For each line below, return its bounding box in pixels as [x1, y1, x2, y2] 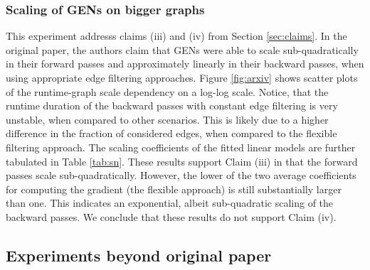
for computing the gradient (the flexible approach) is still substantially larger [6, 181, 342, 196]
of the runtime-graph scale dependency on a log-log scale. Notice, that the [6, 84, 329, 99]
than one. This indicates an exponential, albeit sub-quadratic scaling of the [6, 195, 334, 210]
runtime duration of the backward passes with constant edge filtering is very [6, 98, 338, 113]
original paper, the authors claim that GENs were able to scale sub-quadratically [6, 42, 359, 57]
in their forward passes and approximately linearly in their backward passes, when [6, 56, 364, 71]
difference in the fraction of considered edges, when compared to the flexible [6, 126, 337, 141]
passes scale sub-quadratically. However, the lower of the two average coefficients [6, 168, 356, 183]
